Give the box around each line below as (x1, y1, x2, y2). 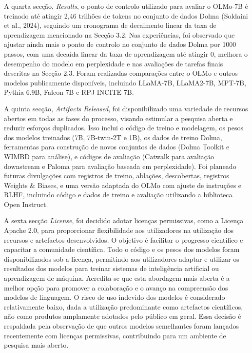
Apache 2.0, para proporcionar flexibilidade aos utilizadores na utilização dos (4, 225, 234, 235)
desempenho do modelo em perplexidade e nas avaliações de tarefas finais (4, 58, 223, 68)
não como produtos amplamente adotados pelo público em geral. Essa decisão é (4, 311, 241, 321)
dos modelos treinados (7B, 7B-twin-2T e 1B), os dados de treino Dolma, (4, 132, 222, 142)
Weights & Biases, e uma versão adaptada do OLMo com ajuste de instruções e (4, 180, 242, 190)
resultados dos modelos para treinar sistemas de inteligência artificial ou (4, 263, 219, 273)
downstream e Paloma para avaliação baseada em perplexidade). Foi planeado (4, 161, 236, 171)
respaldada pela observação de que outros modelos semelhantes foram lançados (4, 321, 239, 331)
